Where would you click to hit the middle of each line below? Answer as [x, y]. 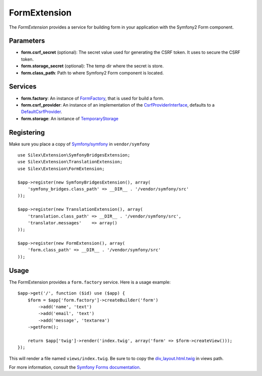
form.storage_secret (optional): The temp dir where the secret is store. [92, 66]
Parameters [27, 41]
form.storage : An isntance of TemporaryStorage [70, 118]
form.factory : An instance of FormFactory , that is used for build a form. [93, 98]
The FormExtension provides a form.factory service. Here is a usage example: [90, 282]
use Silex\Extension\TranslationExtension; [70, 162]
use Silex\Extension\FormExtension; [61, 169]
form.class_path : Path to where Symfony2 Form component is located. [92, 73]
